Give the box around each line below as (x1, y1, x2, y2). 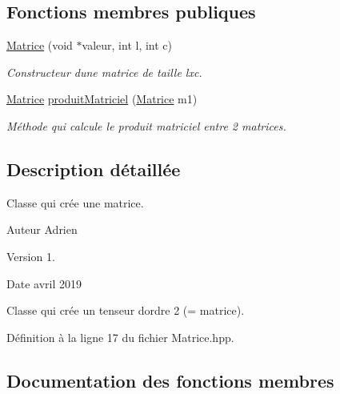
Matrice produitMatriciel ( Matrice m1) (6, 90, 198, 107)
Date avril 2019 (6, 275, 82, 291)
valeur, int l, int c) (82, 37, 172, 54)
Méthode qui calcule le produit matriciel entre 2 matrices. (6, 117, 286, 134)
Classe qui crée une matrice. (6, 194, 144, 211)
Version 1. (6, 247, 55, 264)
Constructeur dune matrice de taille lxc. (6, 63, 202, 80)
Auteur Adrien (6, 221, 78, 238)
